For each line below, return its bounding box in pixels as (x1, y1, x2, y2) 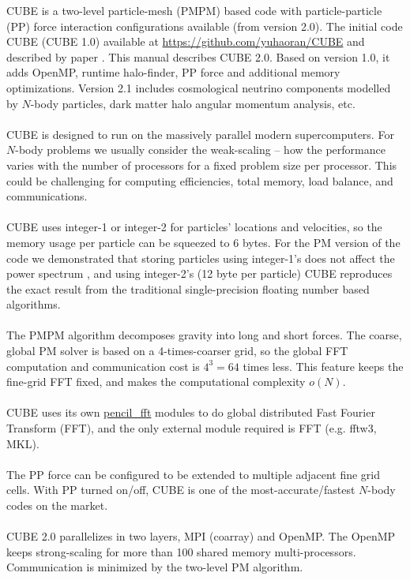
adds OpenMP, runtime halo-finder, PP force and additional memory (6, 64, 340, 80)
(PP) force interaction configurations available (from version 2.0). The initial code (6, 17, 403, 34)
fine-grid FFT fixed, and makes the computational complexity (6, 373, 306, 390)
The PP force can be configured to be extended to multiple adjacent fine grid (6, 466, 381, 482)
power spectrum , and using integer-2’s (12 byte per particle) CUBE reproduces (6, 265, 393, 282)
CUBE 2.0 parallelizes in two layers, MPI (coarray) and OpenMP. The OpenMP (6, 528, 396, 544)
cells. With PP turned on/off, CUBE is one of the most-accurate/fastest (6, 481, 355, 498)
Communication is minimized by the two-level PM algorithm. (6, 559, 303, 575)
